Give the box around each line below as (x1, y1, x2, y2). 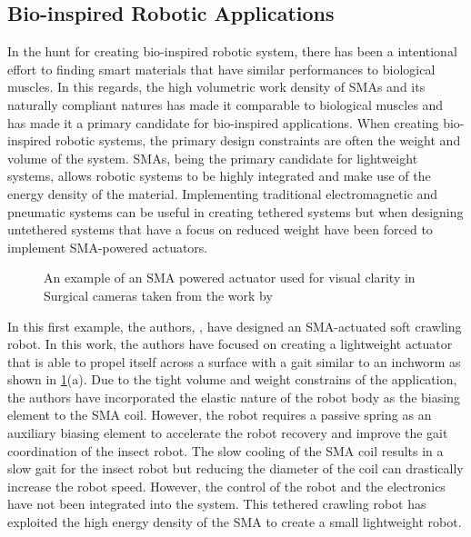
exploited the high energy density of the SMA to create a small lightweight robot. (7, 512, 462, 532)
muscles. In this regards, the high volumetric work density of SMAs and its (7, 77, 426, 96)
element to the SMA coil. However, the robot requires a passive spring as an (7, 405, 432, 424)
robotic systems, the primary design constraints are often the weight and (55, 131, 461, 150)
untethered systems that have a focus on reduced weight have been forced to (7, 220, 433, 239)
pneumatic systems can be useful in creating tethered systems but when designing (7, 202, 464, 221)
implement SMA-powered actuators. (7, 237, 208, 256)
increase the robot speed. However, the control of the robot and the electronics (7, 476, 446, 495)
